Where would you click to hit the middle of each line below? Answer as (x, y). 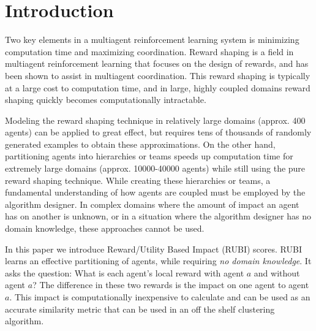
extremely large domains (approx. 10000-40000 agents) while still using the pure (155, 168)
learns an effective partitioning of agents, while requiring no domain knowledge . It (158, 261)
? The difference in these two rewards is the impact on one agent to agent (171, 285)
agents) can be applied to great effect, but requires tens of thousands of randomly (158, 132)
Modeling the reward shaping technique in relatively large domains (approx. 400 (155, 120)
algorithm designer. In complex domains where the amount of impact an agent (152, 204)
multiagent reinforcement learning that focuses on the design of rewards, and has (157, 63)
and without (277, 272)
